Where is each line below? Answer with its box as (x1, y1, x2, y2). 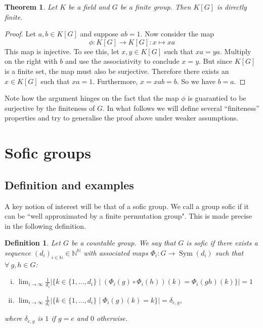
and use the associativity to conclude (65, 56, 180, 66)
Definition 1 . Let (5, 237, 61, 248)
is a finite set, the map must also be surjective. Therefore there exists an (5, 65, 229, 76)
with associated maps (83, 247, 148, 258)
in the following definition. (5, 220, 86, 231)
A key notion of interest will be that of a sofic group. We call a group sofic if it (5, 200, 249, 211)
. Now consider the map (140, 28, 214, 39)
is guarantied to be (188, 93, 246, 103)
